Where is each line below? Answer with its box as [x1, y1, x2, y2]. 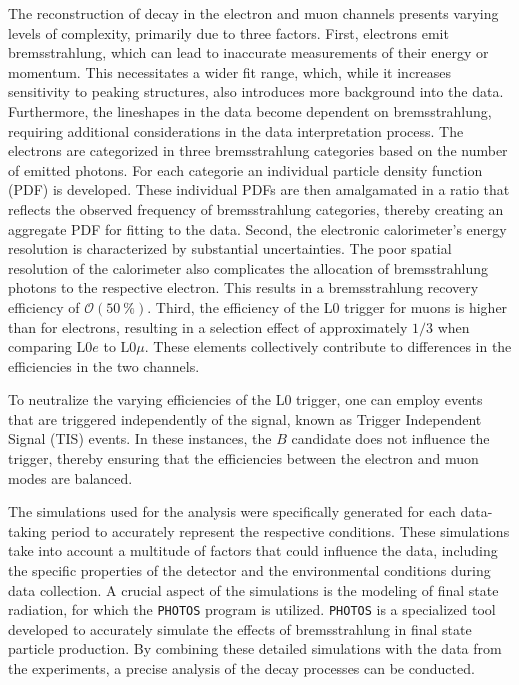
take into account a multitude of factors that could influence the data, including [8, 540, 498, 561]
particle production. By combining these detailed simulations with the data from [8, 638, 502, 659]
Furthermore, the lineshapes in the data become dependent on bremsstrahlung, [8, 100, 492, 121]
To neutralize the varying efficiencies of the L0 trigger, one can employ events [8, 389, 483, 410]
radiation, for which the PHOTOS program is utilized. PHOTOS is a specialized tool [8, 599, 496, 620]
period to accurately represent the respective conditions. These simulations [51, 520, 510, 541]
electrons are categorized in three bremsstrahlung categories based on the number [8, 140, 508, 161]
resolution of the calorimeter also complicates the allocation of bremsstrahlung [8, 257, 489, 278]
